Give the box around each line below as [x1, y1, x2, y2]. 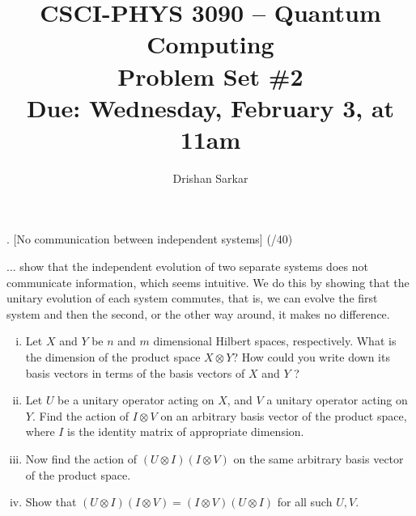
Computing [146, 27, 274, 61]
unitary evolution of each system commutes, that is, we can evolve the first [6, 290, 378, 307]
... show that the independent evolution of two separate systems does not [6, 258, 368, 275]
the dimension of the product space [25, 349, 201, 366]
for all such [277, 493, 333, 510]
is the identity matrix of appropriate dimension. [67, 423, 304, 440]
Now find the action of [25, 450, 138, 467]
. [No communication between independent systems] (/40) [6, 231, 293, 247]
